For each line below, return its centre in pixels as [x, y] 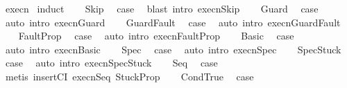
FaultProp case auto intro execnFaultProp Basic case [156, 36]
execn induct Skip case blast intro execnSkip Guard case [162, 8]
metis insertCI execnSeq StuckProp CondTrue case [129, 76]
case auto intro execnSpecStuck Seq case [111, 63]
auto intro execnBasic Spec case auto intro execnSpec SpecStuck [173, 49]
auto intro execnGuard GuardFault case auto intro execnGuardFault [173, 22]
